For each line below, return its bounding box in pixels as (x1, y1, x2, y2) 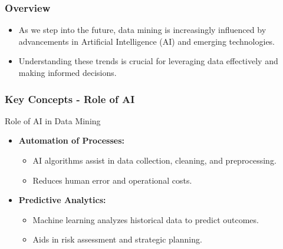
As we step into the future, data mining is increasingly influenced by (18, 24, 266, 36)
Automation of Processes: (18, 134, 124, 147)
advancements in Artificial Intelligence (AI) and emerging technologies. (18, 35, 275, 47)
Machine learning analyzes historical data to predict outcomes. (32, 213, 259, 225)
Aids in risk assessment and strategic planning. (32, 233, 202, 245)
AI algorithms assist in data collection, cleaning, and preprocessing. (32, 154, 277, 166)
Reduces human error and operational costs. (32, 174, 192, 186)
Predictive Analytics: (18, 194, 106, 206)
